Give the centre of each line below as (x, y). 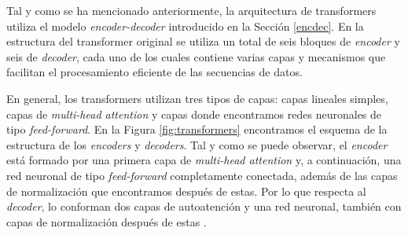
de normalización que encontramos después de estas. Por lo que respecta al (186, 191)
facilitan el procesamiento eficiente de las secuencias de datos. (154, 72)
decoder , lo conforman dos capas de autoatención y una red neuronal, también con (204, 206)
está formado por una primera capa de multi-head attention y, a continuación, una (204, 160)
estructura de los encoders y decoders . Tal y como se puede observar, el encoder (197, 144)
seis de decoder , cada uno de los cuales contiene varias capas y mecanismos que (196, 56)
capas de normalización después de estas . (107, 221)
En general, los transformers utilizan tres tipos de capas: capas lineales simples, (197, 98)
